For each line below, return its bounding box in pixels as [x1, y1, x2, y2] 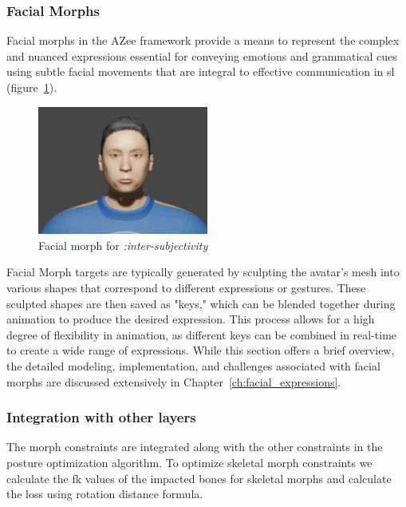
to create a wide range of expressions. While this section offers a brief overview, [6, 342, 395, 358]
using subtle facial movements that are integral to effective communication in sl [6, 63, 395, 80]
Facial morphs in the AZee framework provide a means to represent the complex [6, 32, 400, 49]
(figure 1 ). [6, 79, 57, 95]
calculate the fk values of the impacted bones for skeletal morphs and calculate [6, 469, 392, 486]
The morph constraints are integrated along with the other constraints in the [6, 438, 383, 455]
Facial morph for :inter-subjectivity [38, 236, 208, 253]
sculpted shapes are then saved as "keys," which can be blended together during [6, 295, 396, 311]
